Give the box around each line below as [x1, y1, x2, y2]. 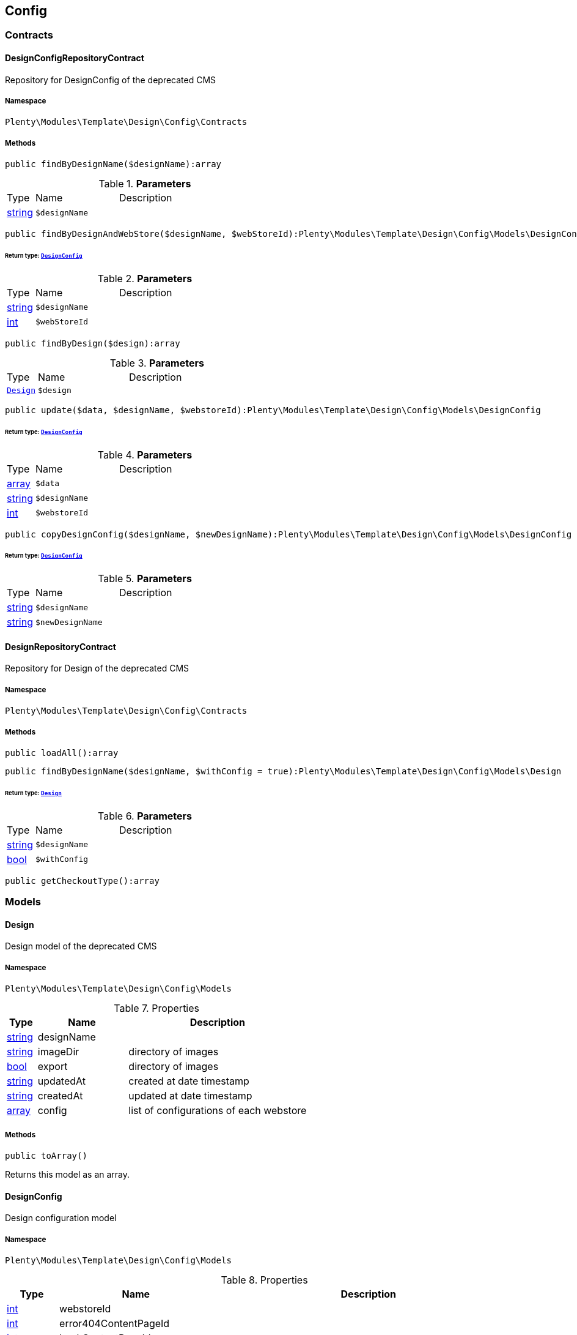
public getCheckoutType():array [5, 875, 160, 886]
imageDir [37, 1045, 79, 1058]
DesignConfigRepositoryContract [5, 53, 144, 64]
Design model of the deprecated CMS [5, 941, 157, 952]
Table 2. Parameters [97, 272, 193, 285]
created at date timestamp [128, 1075, 249, 1088]
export [37, 1060, 68, 1073]
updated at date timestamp [128, 1090, 252, 1102]
